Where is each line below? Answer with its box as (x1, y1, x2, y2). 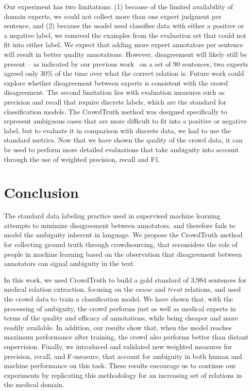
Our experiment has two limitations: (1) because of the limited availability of (4, 1, 233, 11)
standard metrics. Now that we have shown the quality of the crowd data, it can (4, 135, 243, 145)
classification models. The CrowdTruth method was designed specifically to (4, 106, 227, 116)
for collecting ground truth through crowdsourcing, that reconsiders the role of (4, 239, 237, 249)
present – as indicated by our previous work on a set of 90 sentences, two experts (4, 58, 249, 69)
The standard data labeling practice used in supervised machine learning (4, 211, 220, 221)
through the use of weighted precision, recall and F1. (4, 154, 161, 164)
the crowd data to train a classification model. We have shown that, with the (4, 293, 233, 303)
